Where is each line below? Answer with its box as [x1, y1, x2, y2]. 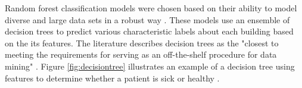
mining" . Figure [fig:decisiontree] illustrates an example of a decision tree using [5, 59, 295, 72]
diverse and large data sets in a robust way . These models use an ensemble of [5, 13, 290, 26]
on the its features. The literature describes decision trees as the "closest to [5, 36, 279, 49]
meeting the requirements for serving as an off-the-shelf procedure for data [5, 48, 277, 61]
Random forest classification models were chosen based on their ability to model [5, 2, 297, 14]
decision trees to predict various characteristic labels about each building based [5, 25, 294, 37]
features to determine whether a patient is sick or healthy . [5, 71, 220, 84]
